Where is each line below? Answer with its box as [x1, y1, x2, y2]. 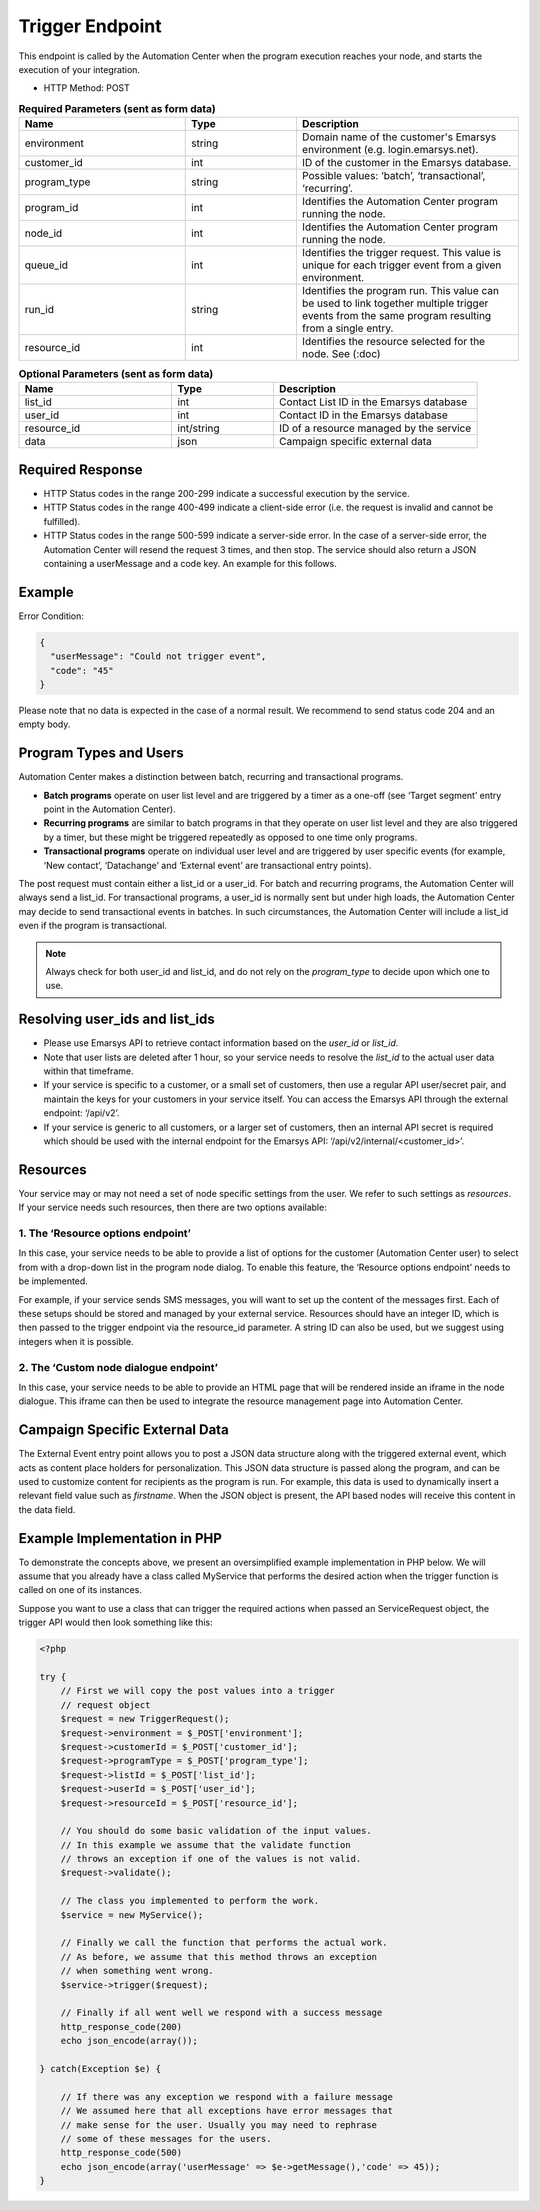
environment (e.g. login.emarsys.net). [301, 143, 479, 157]
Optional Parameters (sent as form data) [18, 367, 214, 381]
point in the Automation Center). [43, 803, 176, 815]
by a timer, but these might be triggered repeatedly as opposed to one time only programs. [43, 831, 418, 843]
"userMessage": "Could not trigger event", [50, 651, 267, 662]
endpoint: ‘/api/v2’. [43, 1107, 120, 1119]
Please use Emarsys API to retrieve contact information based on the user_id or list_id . [43, 1037, 399, 1049]
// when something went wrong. [60, 1965, 214, 1977]
